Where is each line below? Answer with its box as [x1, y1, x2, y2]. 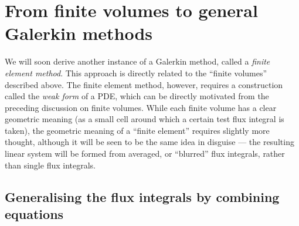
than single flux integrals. [5, 158, 96, 171]
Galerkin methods [5, 21, 153, 45]
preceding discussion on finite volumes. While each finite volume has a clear [5, 101, 277, 113]
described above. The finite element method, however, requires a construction [5, 78, 283, 90]
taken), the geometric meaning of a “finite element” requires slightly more [5, 124, 270, 136]
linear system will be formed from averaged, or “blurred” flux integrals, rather [5, 147, 285, 160]
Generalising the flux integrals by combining [5, 187, 280, 205]
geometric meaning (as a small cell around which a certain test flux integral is [5, 113, 284, 125]
